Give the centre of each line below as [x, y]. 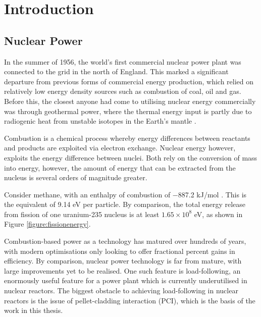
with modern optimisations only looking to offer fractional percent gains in [120, 251]
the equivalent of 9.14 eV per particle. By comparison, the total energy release [125, 204]
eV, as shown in [218, 214]
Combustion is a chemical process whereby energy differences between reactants [127, 138]
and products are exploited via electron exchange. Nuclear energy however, [120, 148]
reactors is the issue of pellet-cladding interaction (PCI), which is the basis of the [130, 300]
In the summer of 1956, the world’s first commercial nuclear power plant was [123, 61]
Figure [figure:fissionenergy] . [47, 224]
